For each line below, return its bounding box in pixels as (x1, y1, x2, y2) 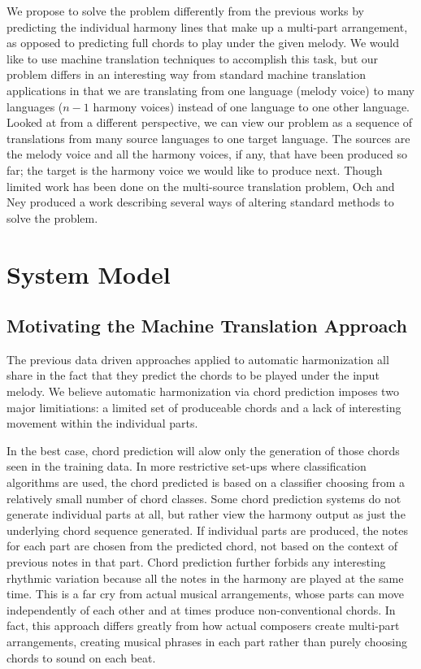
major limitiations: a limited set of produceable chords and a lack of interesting (7, 398, 401, 415)
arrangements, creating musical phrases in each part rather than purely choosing (7, 632, 408, 649)
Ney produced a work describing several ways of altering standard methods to (7, 193, 394, 211)
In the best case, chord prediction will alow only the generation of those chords (7, 441, 400, 458)
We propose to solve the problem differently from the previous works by (7, 2, 364, 19)
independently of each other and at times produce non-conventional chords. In (7, 601, 396, 618)
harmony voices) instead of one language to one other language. (93, 98, 410, 115)
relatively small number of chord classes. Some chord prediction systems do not (7, 489, 401, 506)
